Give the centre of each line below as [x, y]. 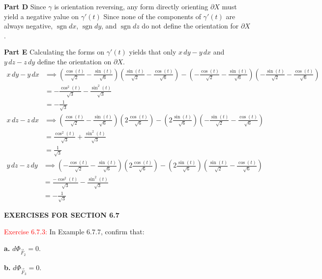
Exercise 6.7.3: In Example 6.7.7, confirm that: [74, 232]
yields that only [153, 52]
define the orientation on [74, 61]
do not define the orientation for [190, 26]
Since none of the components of [152, 16]
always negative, [29, 26]
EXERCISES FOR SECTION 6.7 [62, 215]
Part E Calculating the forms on [54, 52]
